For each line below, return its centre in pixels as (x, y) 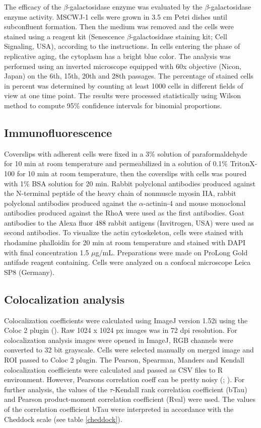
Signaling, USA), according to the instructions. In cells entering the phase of (122, 46)
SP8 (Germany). (29, 272)
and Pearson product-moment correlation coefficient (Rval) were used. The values (130, 399)
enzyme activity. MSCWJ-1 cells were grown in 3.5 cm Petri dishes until (116, 16)
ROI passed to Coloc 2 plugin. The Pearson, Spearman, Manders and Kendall (124, 360)
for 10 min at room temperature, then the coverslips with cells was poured (132, 173)
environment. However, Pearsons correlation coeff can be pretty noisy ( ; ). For (124, 379)
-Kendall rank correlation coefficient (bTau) (180, 389)
